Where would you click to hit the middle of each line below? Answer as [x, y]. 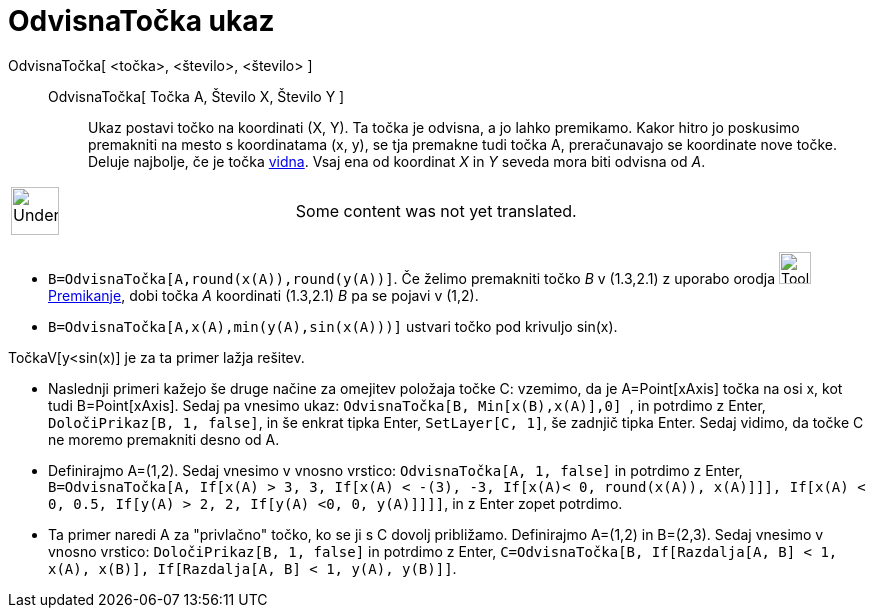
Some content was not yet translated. [436, 210]
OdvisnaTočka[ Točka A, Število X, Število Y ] [196, 96]
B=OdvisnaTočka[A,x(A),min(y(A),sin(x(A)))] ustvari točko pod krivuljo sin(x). [333, 326]
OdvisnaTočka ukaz [141, 21]
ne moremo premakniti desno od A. [164, 439]
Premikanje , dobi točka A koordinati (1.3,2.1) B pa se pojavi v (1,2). [263, 295]
